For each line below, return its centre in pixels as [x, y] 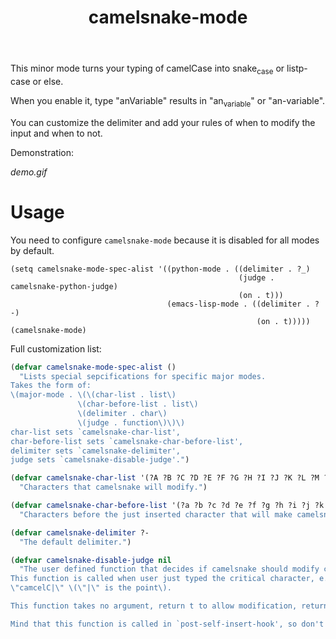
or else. [48, 81]
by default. [32, 250]
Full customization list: [56, 348]
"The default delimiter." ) [75, 542]
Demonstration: [42, 152]
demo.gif [29, 172]
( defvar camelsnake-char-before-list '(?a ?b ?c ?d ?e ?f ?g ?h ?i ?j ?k [167, 506]
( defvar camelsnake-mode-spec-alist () [93, 367]
